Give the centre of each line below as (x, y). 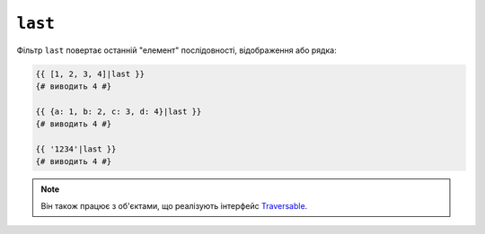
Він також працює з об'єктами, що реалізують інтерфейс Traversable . (174, 205)
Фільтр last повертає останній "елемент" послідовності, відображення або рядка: (176, 50)
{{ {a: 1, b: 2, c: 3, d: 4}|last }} (119, 111)
